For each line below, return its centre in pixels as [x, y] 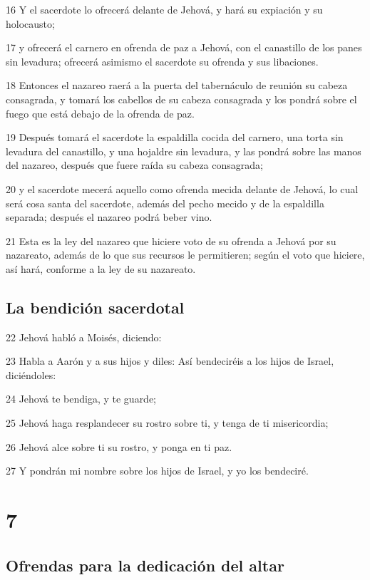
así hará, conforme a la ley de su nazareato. [101, 268]
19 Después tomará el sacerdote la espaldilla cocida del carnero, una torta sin [175, 137]
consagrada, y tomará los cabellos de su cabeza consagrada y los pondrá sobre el [181, 99]
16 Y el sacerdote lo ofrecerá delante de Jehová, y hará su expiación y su [164, 9]
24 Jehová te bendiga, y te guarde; [81, 399]
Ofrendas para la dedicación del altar [145, 565]
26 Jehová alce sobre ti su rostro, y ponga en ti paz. [119, 446]
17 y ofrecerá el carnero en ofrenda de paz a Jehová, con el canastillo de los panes [184, 47]
